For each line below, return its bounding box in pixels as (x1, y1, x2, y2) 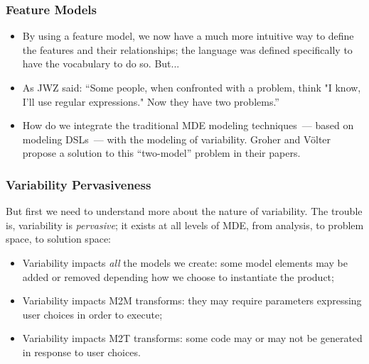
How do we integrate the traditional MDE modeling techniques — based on (22, 118, 354, 133)
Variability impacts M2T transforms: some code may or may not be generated (22, 331, 363, 346)
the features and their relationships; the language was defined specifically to (22, 42, 353, 57)
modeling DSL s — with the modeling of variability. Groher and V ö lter (22, 131, 331, 146)
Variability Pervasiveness (6, 175, 151, 193)
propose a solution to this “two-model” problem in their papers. (22, 145, 301, 160)
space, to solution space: (6, 231, 111, 246)
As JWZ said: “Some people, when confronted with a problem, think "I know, (22, 80, 361, 94)
